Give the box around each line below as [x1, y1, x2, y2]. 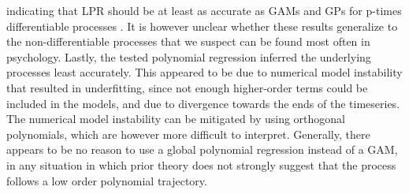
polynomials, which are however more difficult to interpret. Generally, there [6, 125, 370, 142]
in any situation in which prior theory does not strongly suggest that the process [6, 156, 396, 173]
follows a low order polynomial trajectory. [6, 172, 207, 188]
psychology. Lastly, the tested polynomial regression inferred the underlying [6, 48, 371, 65]
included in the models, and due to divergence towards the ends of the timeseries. [6, 95, 400, 111]
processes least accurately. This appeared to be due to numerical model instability [6, 64, 403, 80]
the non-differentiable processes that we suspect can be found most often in [6, 33, 370, 50]
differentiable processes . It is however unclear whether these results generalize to [6, 17, 398, 34]
